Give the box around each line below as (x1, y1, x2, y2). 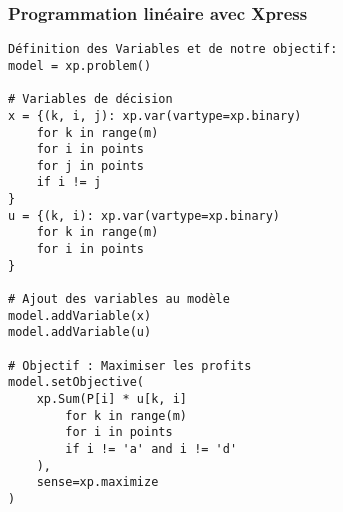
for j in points (36, 158, 145, 173)
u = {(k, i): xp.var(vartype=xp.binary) (8, 208, 281, 223)
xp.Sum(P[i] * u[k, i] (36, 392, 187, 406)
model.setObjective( (8, 375, 145, 390)
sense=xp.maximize (36, 475, 159, 490)
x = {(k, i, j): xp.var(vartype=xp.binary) (8, 108, 302, 123)
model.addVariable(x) (8, 308, 152, 323)
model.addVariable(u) (8, 325, 152, 340)
